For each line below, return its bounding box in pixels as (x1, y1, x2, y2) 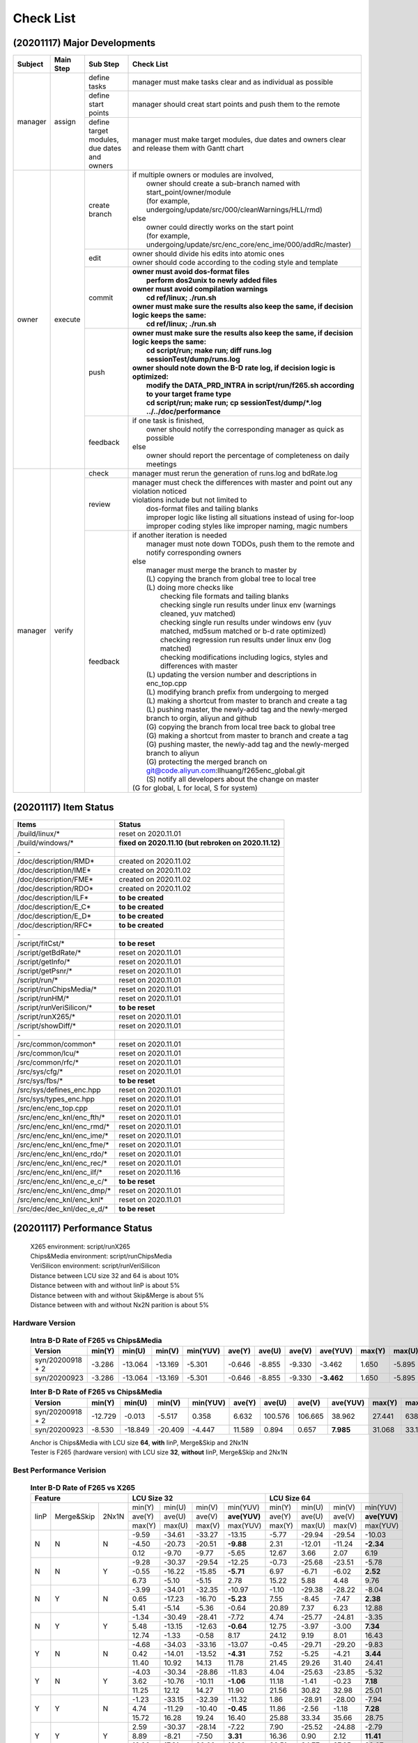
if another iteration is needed (132, 531, 227, 540)
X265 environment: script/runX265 (30, 1242, 130, 1251)
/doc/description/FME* (17, 874, 94, 884)
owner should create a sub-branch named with (146, 178, 300, 188)
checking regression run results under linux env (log (160, 635, 332, 645)
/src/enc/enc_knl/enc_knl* (17, 1194, 104, 1204)
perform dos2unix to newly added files (146, 275, 278, 285)
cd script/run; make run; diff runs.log (146, 346, 272, 356)
